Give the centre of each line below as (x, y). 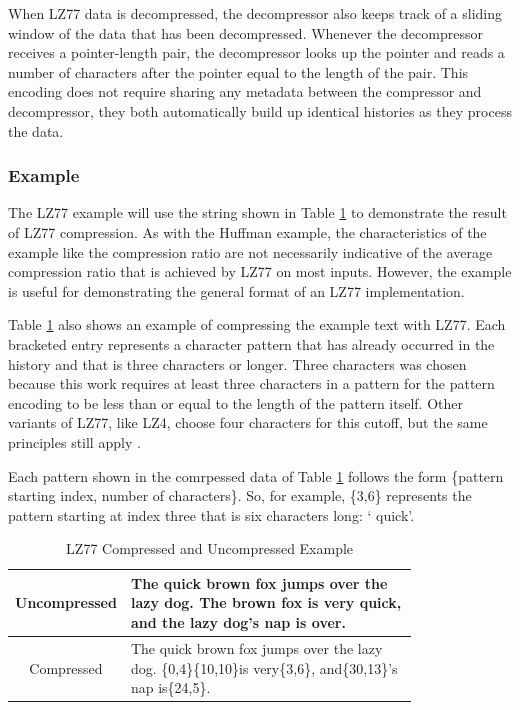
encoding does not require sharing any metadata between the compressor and (245, 91)
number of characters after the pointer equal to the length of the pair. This (238, 71)
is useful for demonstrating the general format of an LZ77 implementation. (236, 290)
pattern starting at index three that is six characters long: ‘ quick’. (211, 514)
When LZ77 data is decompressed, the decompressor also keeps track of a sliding (255, 13)
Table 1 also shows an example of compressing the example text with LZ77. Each (257, 324)
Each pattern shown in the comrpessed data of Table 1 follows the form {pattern (256, 475)
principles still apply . (74, 441)
